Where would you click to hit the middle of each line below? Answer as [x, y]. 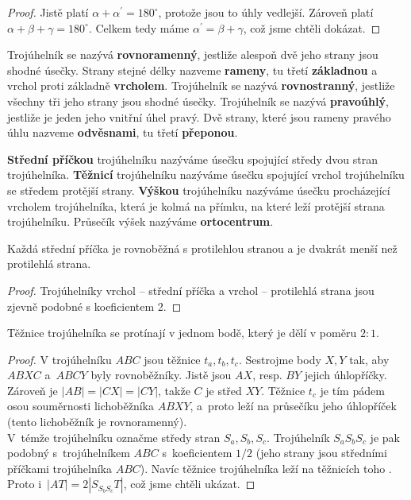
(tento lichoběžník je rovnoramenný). [97, 422]
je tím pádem [352, 390]
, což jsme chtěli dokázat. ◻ [312, 27]
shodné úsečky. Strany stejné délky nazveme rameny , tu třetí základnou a [192, 70]
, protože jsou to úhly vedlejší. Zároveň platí [266, 12]
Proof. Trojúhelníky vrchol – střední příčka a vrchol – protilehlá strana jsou [191, 290]
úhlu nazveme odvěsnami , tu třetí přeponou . [123, 132]
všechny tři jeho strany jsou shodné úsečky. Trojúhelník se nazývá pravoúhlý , [198, 101]
